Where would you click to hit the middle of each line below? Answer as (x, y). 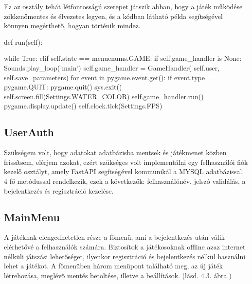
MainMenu (32, 217)
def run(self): (23, 42)
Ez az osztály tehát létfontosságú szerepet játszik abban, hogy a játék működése (123, 6)
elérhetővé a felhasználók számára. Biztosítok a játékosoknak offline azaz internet (125, 246)
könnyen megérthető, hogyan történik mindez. (72, 26)
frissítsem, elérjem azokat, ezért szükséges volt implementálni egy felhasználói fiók (126, 162)
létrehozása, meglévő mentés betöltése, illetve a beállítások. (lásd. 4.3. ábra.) (118, 275)
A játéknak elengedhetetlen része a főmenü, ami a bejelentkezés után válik (114, 237)
